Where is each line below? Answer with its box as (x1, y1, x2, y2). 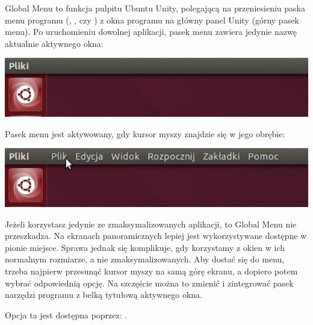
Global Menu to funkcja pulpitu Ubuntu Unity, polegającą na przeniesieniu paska (5, 2, 305, 14)
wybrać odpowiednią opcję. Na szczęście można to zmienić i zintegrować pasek (5, 276, 294, 289)
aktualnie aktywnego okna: (5, 37, 104, 49)
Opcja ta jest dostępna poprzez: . (5, 308, 128, 321)
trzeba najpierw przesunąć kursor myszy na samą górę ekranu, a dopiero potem (5, 264, 298, 277)
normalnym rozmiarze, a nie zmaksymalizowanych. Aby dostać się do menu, (5, 253, 285, 265)
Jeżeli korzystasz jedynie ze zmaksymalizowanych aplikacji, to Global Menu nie (5, 217, 297, 230)
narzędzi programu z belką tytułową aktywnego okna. (5, 288, 202, 301)
